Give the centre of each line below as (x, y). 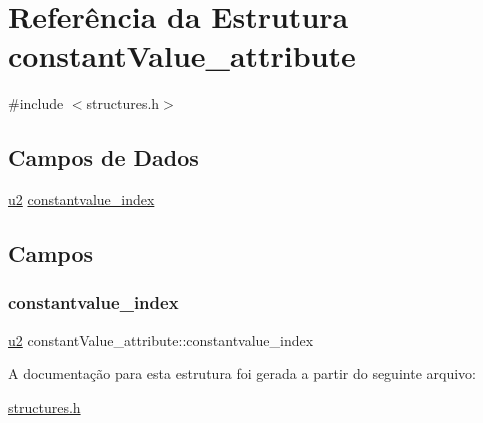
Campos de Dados (103, 157)
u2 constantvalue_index (81, 199)
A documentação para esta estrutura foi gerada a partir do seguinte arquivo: (242, 373)
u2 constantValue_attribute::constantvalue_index (161, 339)
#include (36, 103)
